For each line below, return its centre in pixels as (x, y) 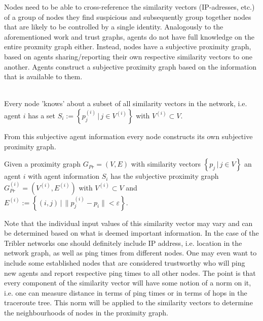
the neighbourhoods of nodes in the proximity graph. (86, 312)
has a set (42, 115)
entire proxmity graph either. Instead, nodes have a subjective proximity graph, (128, 46)
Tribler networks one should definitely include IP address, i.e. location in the (123, 243)
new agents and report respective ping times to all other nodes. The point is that (130, 272)
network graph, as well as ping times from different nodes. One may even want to (130, 253)
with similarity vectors (166, 164)
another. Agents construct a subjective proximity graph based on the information (130, 66)
